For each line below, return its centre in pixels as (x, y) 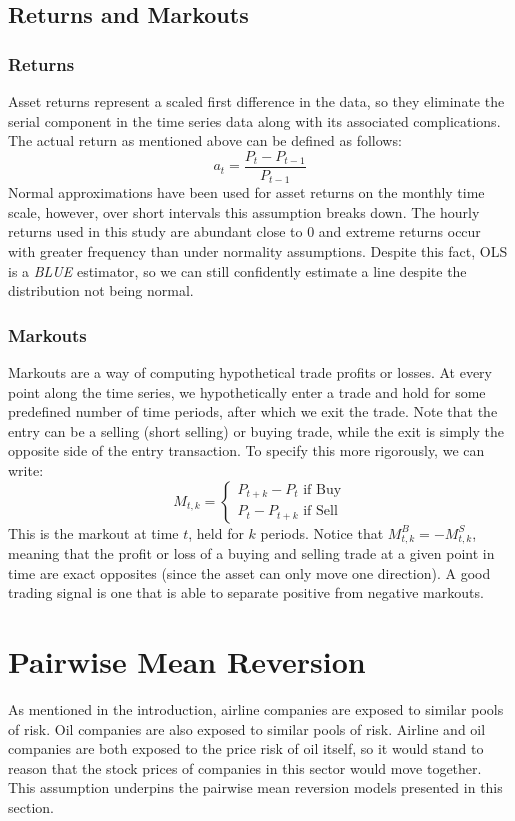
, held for (216, 532)
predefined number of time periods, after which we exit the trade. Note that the (253, 411)
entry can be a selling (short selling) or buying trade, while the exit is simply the (256, 430)
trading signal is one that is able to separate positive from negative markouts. (246, 592)
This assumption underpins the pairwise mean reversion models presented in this (255, 787)
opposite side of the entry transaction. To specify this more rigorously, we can (246, 450)
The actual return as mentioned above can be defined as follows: (205, 140)
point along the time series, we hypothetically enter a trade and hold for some (247, 391)
